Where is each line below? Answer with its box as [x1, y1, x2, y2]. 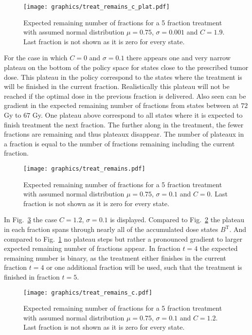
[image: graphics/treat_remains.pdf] [23, 165, 145, 172]
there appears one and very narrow [126, 53, 231, 63]
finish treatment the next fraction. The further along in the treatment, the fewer [4, 119, 244, 129]
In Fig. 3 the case [4, 214, 57, 225]
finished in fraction [4, 271, 60, 282]
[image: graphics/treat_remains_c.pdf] [23, 289, 152, 296]
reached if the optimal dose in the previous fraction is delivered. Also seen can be [4, 90, 246, 101]
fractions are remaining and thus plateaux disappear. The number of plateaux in [4, 129, 244, 139]
